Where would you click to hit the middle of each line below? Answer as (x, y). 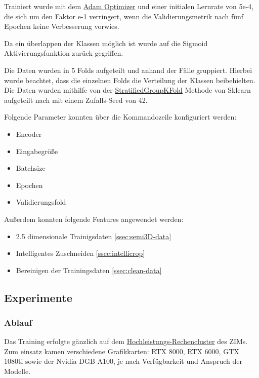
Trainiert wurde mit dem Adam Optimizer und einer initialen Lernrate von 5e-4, (129, 6)
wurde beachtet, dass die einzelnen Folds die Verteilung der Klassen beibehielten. (130, 80)
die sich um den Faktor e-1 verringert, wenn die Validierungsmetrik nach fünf (124, 16)
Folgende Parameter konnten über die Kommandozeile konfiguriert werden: (120, 117)
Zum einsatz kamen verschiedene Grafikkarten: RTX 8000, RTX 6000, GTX (122, 351)
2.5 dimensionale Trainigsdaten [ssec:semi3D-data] (94, 236)
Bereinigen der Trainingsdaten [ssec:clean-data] (89, 270)
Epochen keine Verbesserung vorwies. (62, 26)
